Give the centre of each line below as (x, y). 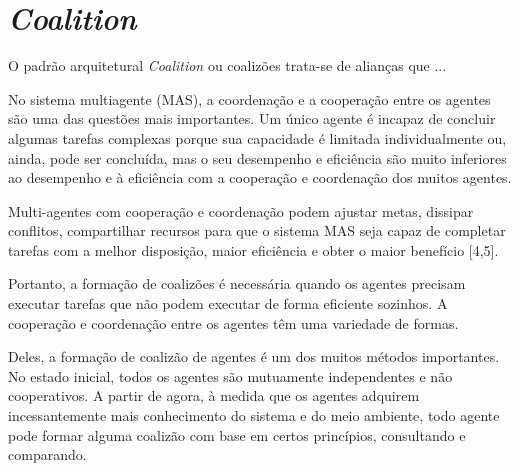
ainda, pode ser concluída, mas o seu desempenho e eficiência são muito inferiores (257, 157)
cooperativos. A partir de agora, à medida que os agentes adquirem (214, 395)
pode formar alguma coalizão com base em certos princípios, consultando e (237, 434)
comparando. (47, 454)
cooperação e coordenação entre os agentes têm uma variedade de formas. (233, 322)
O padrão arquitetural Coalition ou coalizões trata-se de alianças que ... (227, 65)
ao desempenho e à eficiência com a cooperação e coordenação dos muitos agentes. (260, 177)
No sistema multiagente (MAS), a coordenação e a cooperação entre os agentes (249, 98)
